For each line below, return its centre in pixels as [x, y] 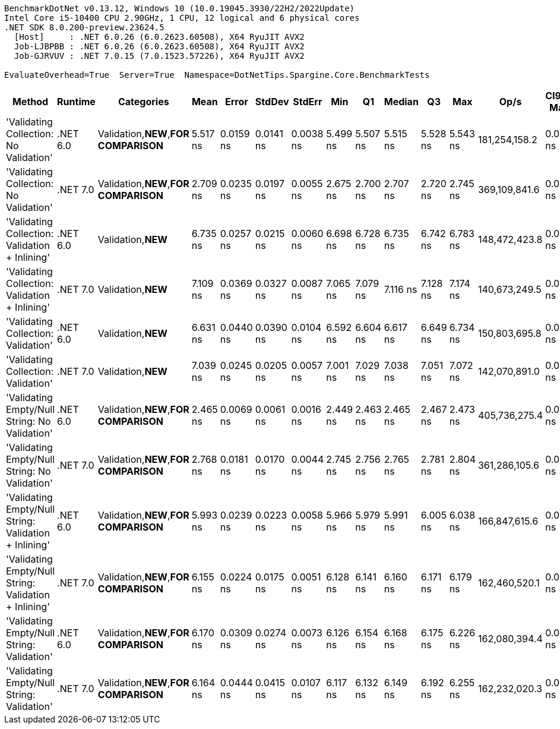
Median [401, 102]
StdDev [272, 102]
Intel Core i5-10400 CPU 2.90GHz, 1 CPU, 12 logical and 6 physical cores [182, 18]
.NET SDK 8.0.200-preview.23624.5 [84, 27]
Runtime [76, 102]
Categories [143, 102]
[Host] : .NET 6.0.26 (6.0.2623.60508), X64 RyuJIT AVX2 [159, 37]
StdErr [308, 102]
